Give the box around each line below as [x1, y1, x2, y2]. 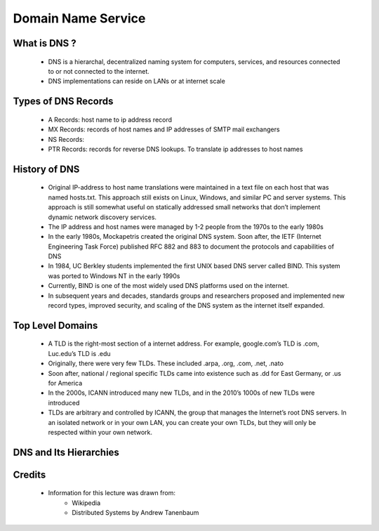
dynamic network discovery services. [48, 213, 157, 221]
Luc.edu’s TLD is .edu [48, 349, 112, 358]
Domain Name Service [13, 11, 146, 26]
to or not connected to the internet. [48, 67, 150, 75]
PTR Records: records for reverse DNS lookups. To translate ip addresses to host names [48, 145, 303, 153]
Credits [13, 468, 46, 480]
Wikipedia [72, 499, 101, 507]
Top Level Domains [13, 320, 98, 332]
